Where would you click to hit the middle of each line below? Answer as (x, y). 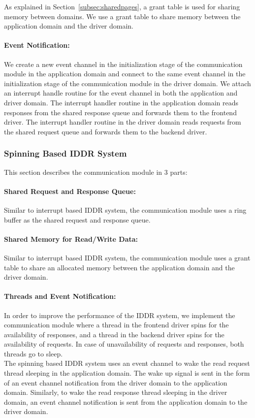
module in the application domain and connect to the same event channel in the (125, 74)
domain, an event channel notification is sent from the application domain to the (126, 402)
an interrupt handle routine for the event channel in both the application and (121, 93)
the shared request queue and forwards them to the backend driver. (106, 131)
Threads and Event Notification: (60, 296)
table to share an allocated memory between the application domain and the (119, 267)
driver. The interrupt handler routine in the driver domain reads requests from (123, 122)
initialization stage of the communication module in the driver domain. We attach (127, 83)
